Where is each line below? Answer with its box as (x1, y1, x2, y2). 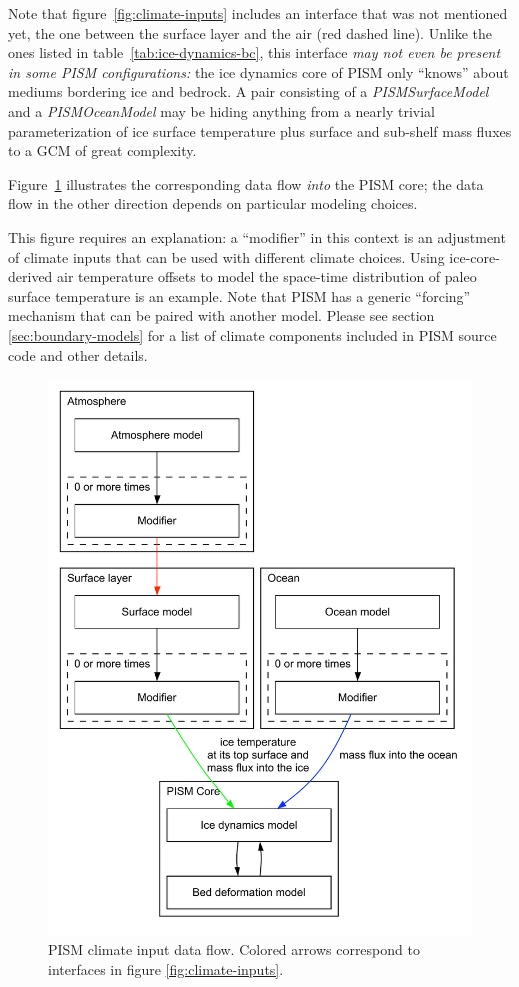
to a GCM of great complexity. (8, 140, 197, 161)
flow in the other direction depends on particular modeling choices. (8, 193, 418, 214)
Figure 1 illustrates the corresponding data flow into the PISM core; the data (8, 173, 484, 194)
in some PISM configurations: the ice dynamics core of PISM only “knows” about (8, 61, 509, 82)
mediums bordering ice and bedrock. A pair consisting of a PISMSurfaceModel (8, 81, 489, 102)
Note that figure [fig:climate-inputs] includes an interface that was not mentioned (8, 3, 508, 23)
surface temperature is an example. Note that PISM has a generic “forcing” (8, 285, 471, 306)
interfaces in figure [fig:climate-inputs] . (48, 959, 284, 980)
